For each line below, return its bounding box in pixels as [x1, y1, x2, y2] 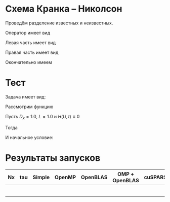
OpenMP [55, 174, 76, 181]
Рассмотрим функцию [5, 104, 54, 110]
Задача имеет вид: [5, 93, 46, 99]
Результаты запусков [5, 152, 101, 163]
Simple [32, 174, 50, 181]
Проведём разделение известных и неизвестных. [5, 20, 113, 26]
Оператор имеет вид [5, 29, 51, 36]
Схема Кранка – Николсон [5, 3, 122, 15]
